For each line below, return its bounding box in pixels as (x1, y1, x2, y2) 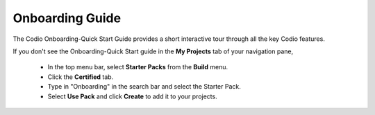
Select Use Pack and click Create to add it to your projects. (47, 92, 218, 100)
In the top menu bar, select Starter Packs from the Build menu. (47, 63, 228, 71)
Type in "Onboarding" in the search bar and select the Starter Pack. (47, 82, 241, 91)
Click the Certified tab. (47, 73, 114, 81)
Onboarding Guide (12, 10, 122, 26)
